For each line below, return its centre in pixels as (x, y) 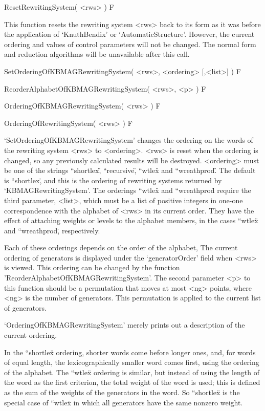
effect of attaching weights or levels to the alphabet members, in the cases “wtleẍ (131, 220)
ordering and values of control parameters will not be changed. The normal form (130, 44)
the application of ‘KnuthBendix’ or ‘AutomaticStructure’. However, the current (129, 34)
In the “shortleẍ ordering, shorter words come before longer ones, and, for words (130, 352)
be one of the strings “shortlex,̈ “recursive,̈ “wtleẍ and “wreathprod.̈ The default (130, 170)
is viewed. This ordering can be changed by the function (92, 267)
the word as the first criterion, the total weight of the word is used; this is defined (132, 382)
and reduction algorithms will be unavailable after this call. (97, 54)
